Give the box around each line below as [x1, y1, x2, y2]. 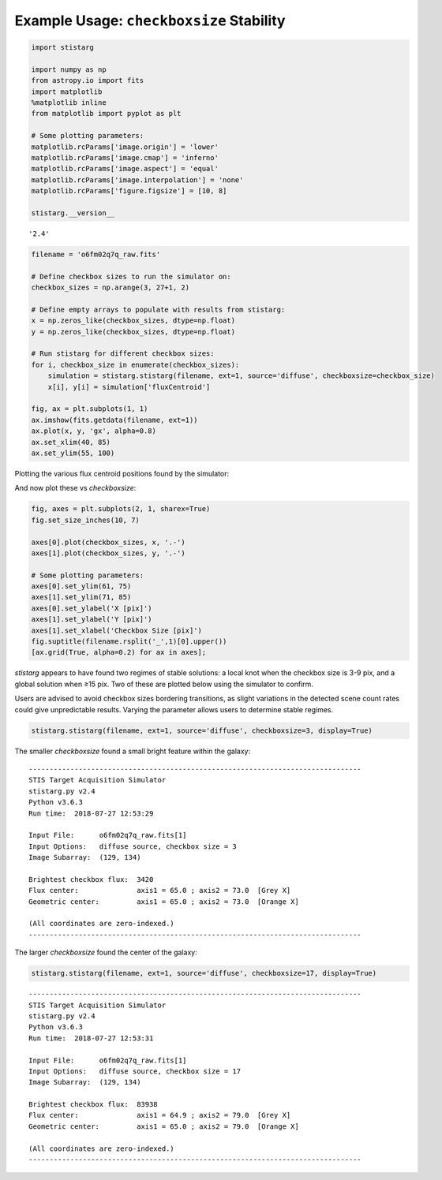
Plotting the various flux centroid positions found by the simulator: [14, 469, 229, 478]
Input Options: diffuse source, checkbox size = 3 [28, 842, 237, 851]
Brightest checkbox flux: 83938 [28, 1100, 158, 1109]
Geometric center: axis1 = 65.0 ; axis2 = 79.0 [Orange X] [28, 1122, 299, 1131]
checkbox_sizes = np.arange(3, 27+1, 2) [31, 283, 189, 292]
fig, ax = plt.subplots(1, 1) [31, 405, 148, 413]
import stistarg [31, 43, 95, 52]
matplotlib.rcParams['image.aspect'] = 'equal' [31, 164, 219, 174]
